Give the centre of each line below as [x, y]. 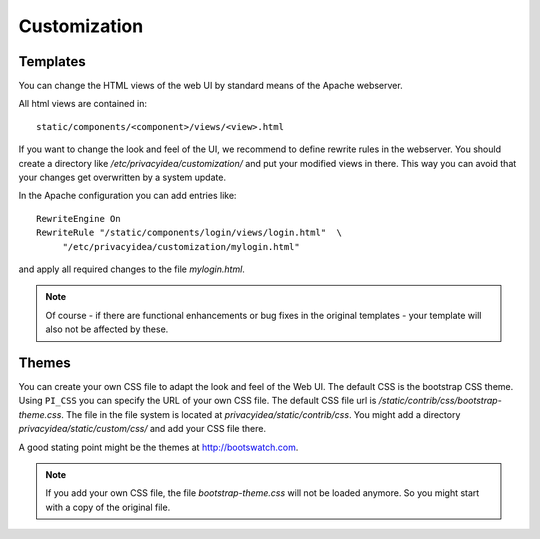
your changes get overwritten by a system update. [122, 177]
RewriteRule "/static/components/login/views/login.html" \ [189, 233]
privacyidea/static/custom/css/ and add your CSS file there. [142, 429]
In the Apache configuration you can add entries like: [127, 196]
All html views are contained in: [82, 104]
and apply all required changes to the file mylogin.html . [131, 269]
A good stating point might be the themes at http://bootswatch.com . [158, 447]
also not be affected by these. [107, 329]
